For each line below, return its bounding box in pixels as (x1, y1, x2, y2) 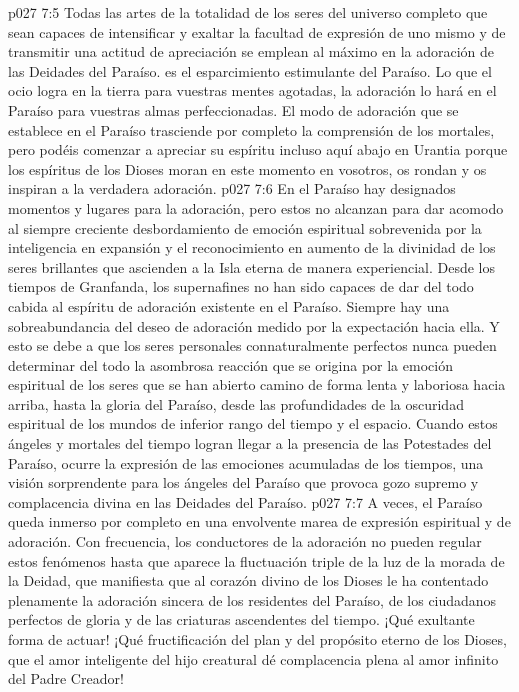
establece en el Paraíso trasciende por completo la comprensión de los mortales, (8, 119, 495, 140)
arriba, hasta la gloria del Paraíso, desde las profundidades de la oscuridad (8, 393, 464, 414)
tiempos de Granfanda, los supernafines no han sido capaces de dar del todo (8, 276, 474, 297)
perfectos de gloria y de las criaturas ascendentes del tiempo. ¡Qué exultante (8, 609, 475, 630)
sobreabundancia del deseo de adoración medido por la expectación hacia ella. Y (8, 315, 500, 336)
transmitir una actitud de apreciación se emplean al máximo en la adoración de (8, 41, 495, 62)
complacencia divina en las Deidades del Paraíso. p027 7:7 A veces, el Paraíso (8, 491, 483, 512)
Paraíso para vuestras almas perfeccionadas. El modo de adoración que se (8, 99, 459, 120)
